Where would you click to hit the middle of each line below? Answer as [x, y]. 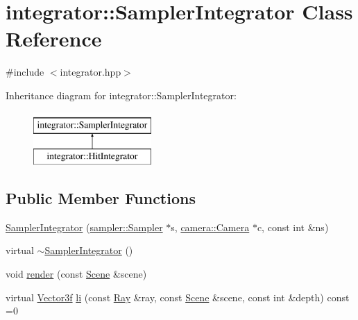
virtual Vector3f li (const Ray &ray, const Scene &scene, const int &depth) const [178, 297]
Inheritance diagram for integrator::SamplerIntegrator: [121, 95]
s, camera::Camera [210, 227]
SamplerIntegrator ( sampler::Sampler [84, 227]
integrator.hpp [91, 72]
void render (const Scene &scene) [76, 274]
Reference [54, 39]
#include [25, 72]
